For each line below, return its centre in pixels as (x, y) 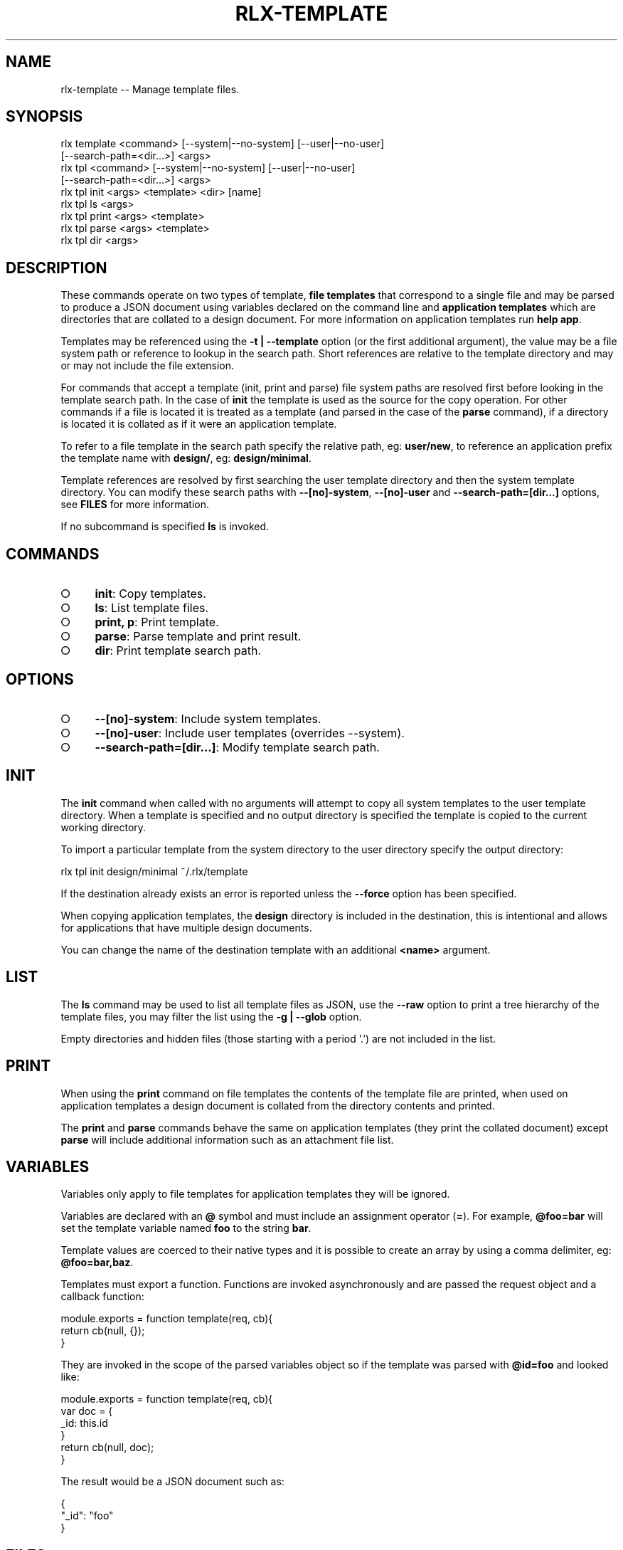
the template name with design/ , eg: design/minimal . (186, 458)
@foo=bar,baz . (97, 1262)
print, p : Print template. (157, 622)
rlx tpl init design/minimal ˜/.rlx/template (154, 871)
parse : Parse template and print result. (198, 637)
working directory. (103, 827)
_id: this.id (84, 1423)
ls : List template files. (152, 608)
